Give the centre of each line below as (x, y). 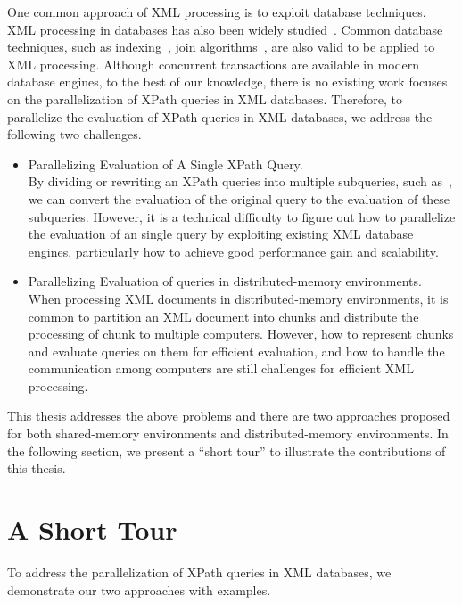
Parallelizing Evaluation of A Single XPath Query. (165, 164)
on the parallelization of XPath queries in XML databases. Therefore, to (205, 98)
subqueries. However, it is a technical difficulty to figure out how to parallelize (242, 216)
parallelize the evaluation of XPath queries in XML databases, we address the (220, 116)
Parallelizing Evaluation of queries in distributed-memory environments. (225, 281)
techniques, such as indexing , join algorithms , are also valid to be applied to (221, 47)
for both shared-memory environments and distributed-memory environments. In (228, 433)
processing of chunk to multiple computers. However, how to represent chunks (241, 334)
